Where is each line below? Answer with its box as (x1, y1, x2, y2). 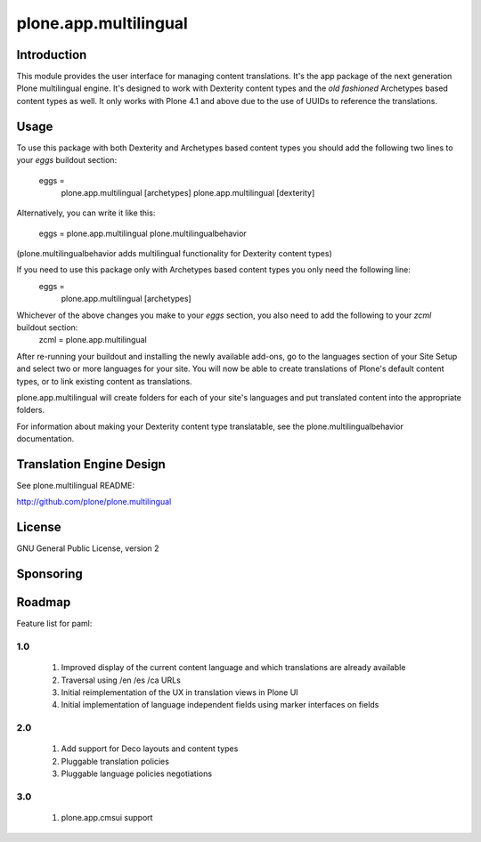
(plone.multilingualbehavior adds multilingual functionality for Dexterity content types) (16, 248, 333, 259)
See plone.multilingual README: (16, 481, 135, 491)
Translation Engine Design (16, 457, 167, 472)
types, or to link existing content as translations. (16, 376, 192, 386)
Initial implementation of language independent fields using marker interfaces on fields (61, 700, 379, 710)
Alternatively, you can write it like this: (16, 207, 156, 218)
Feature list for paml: (16, 619, 93, 629)
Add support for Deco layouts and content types (61, 743, 239, 754)
